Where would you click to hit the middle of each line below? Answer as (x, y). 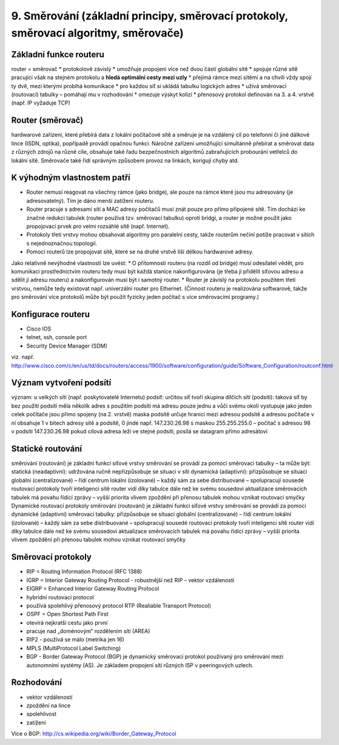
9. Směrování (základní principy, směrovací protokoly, (149, 16)
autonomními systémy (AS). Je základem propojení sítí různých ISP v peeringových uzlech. (140, 665)
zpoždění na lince (49, 706)
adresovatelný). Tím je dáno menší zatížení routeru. (90, 201)
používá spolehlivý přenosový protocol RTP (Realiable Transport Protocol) (119, 605)
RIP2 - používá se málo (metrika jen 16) (75, 640)
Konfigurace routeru (51, 314)
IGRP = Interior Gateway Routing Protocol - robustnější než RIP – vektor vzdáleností (130, 580)
